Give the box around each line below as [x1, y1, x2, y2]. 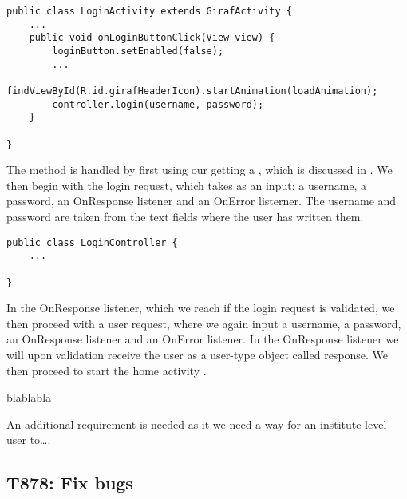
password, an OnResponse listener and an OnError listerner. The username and [6, 192, 397, 209]
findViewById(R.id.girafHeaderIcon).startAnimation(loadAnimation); [6, 85, 378, 97]
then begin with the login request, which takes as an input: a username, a [6, 176, 367, 193]
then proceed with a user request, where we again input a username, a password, [6, 315, 401, 331]
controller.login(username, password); [52, 98, 264, 110]
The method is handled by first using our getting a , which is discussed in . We [6, 161, 393, 178]
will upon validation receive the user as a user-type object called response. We [6, 347, 389, 362]
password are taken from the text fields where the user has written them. [6, 208, 364, 224]
